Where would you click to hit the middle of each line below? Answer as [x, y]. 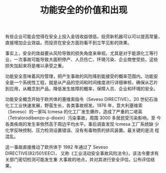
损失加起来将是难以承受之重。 [36, 66]
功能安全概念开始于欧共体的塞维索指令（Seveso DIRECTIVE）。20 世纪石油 [82, 99]
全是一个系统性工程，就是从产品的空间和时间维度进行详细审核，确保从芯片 [82, 83]
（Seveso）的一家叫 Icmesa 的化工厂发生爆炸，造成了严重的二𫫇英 [74, 112]
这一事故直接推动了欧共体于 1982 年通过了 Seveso [57, 147]
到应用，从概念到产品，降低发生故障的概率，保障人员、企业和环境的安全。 [82, 89]
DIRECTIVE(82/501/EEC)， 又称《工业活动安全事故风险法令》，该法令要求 [80, 153]
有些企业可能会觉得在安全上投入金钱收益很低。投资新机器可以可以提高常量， [84, 37]
